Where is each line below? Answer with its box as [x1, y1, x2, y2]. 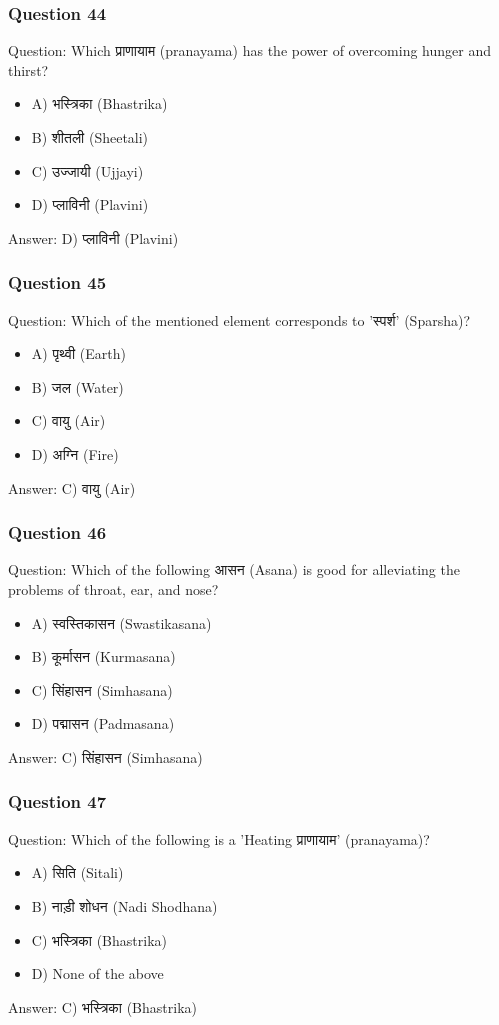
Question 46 [8, 520, 107, 545]
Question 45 [8, 270, 107, 295]
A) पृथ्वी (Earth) [31, 343, 126, 364]
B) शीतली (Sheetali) [31, 127, 149, 147]
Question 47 [8, 789, 107, 814]
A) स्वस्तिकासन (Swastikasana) [31, 612, 212, 633]
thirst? [8, 59, 49, 80]
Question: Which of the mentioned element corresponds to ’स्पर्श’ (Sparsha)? [8, 309, 471, 330]
